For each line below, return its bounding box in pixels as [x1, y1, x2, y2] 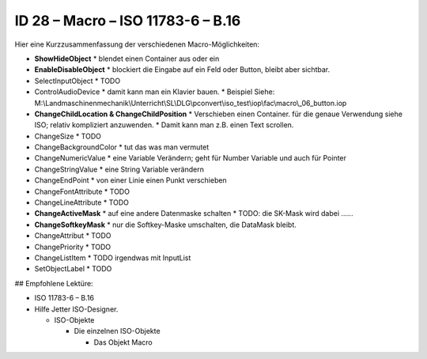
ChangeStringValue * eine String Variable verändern [34, 164, 205, 174]
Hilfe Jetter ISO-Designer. [34, 304, 119, 314]
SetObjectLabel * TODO [34, 264, 112, 274]
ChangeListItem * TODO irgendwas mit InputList [34, 253, 191, 263]
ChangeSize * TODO [34, 131, 102, 141]
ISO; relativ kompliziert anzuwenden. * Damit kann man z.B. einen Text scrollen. [34, 120, 294, 130]
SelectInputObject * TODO [34, 76, 121, 85]
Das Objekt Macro [93, 337, 153, 347]
